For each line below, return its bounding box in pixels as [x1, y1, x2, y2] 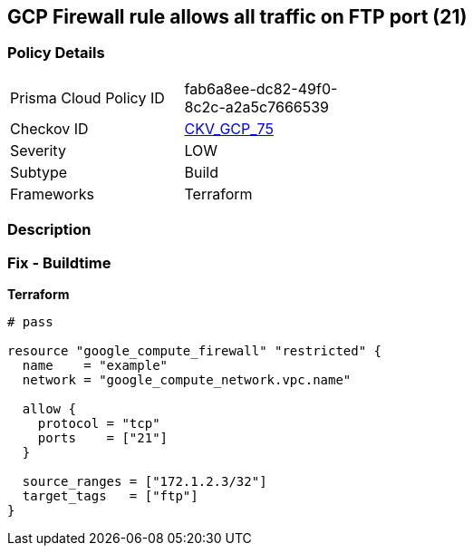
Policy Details [7, 44, 105, 63]
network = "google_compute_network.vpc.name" [22, 372, 352, 387]
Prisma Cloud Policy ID [10, 88, 165, 107]
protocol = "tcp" [37, 415, 160, 431]
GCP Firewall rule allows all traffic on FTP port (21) [7, 5, 468, 28]
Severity [10, 141, 66, 160]
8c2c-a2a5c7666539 [184, 97, 330, 116]
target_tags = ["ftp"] [22, 488, 198, 503]
